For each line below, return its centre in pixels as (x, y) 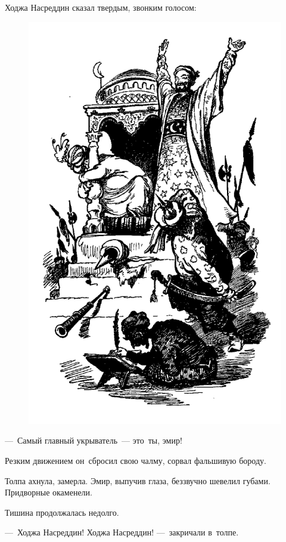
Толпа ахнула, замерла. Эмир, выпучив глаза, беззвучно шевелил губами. (138, 480)
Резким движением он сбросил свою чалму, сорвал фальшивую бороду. (136, 460)
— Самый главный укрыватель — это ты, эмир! (94, 440)
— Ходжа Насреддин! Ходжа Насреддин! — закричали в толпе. (122, 532)
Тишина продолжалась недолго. (62, 512)
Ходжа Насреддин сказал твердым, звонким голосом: (101, 7)
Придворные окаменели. (49, 492)
